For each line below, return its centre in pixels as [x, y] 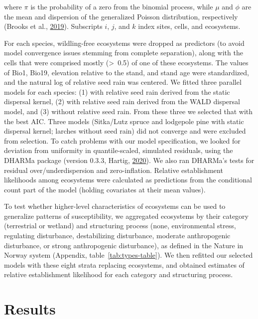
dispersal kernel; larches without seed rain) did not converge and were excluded [125, 131]
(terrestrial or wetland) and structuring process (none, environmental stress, [120, 226]
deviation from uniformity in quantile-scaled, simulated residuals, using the [119, 150]
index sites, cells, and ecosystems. [189, 26]
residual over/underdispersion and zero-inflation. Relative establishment [114, 170]
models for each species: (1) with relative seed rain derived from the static [117, 91]
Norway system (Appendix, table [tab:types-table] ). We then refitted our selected [129, 255]
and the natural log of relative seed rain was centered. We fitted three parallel [123, 82]
